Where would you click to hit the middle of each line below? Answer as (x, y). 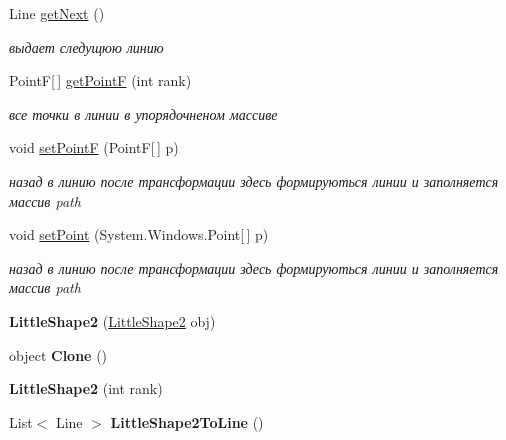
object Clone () (58, 354)
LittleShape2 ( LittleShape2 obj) (112, 320)
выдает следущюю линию (86, 46)
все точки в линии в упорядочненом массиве (143, 113)
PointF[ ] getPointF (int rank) (100, 80)
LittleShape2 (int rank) (86, 388)
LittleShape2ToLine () (187, 421)
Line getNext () (57, 13)
